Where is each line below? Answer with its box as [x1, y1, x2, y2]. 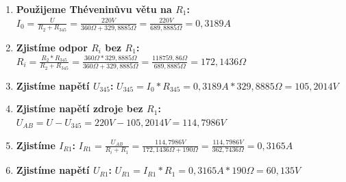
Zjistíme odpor [16, 40, 88, 54]
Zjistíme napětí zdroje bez [16, 101, 143, 116]
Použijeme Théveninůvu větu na [16, 2, 172, 16]
